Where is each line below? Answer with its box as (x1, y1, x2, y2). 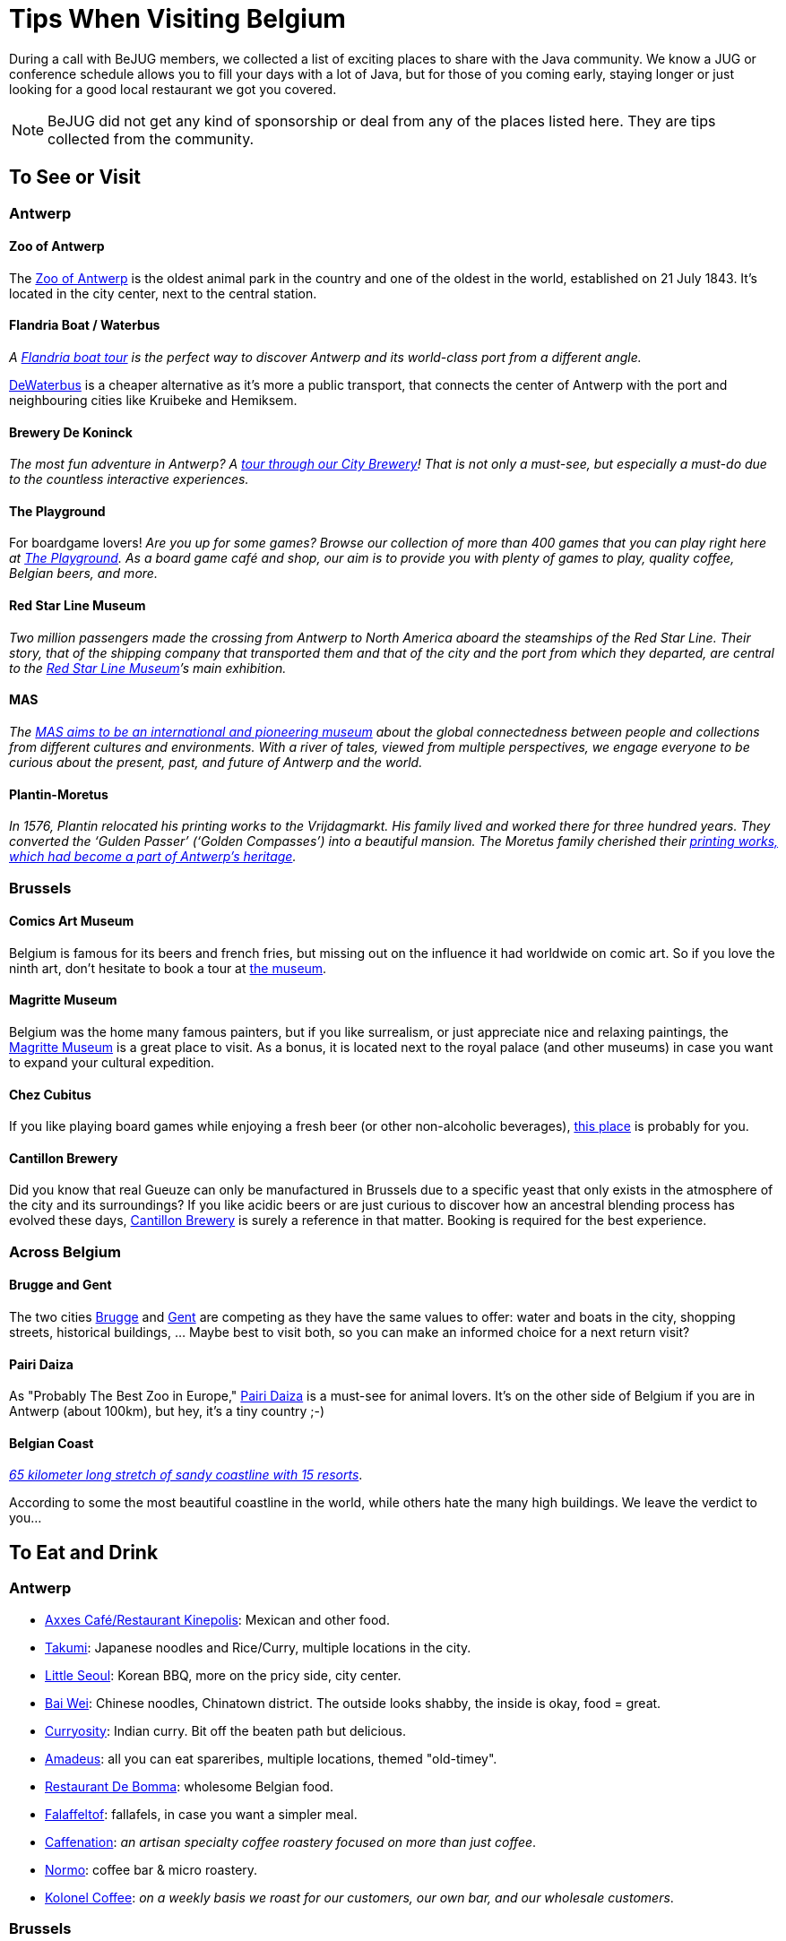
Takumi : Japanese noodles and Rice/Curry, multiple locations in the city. (45, 1639, 471, 1655)
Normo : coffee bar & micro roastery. (45, 1861, 258, 1877)
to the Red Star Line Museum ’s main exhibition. (9, 660, 287, 676)
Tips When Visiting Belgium (9, 4, 346, 34)
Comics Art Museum (9, 913, 134, 929)
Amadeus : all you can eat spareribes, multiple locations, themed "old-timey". (45, 1750, 497, 1766)
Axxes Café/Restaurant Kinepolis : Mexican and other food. (45, 1611, 390, 1627)
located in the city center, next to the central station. (9, 285, 317, 301)
